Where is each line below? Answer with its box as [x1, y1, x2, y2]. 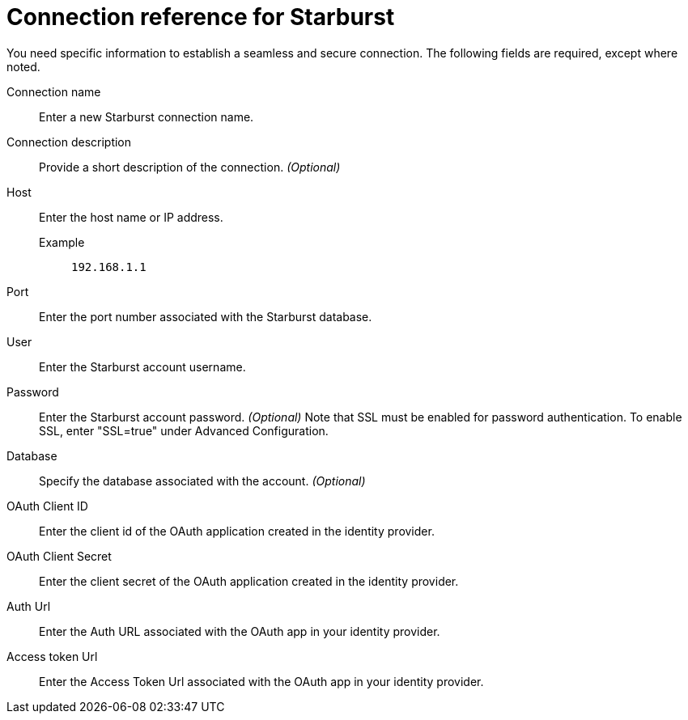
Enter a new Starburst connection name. [39, 109, 254, 124]
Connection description [6, 134, 132, 149]
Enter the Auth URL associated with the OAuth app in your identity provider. [39, 624, 440, 638]
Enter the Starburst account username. [39, 359, 246, 374]
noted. [6, 59, 40, 74]
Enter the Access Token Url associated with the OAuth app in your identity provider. [39, 674, 484, 688]
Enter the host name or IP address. [39, 210, 223, 224]
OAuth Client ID [6, 498, 88, 513]
